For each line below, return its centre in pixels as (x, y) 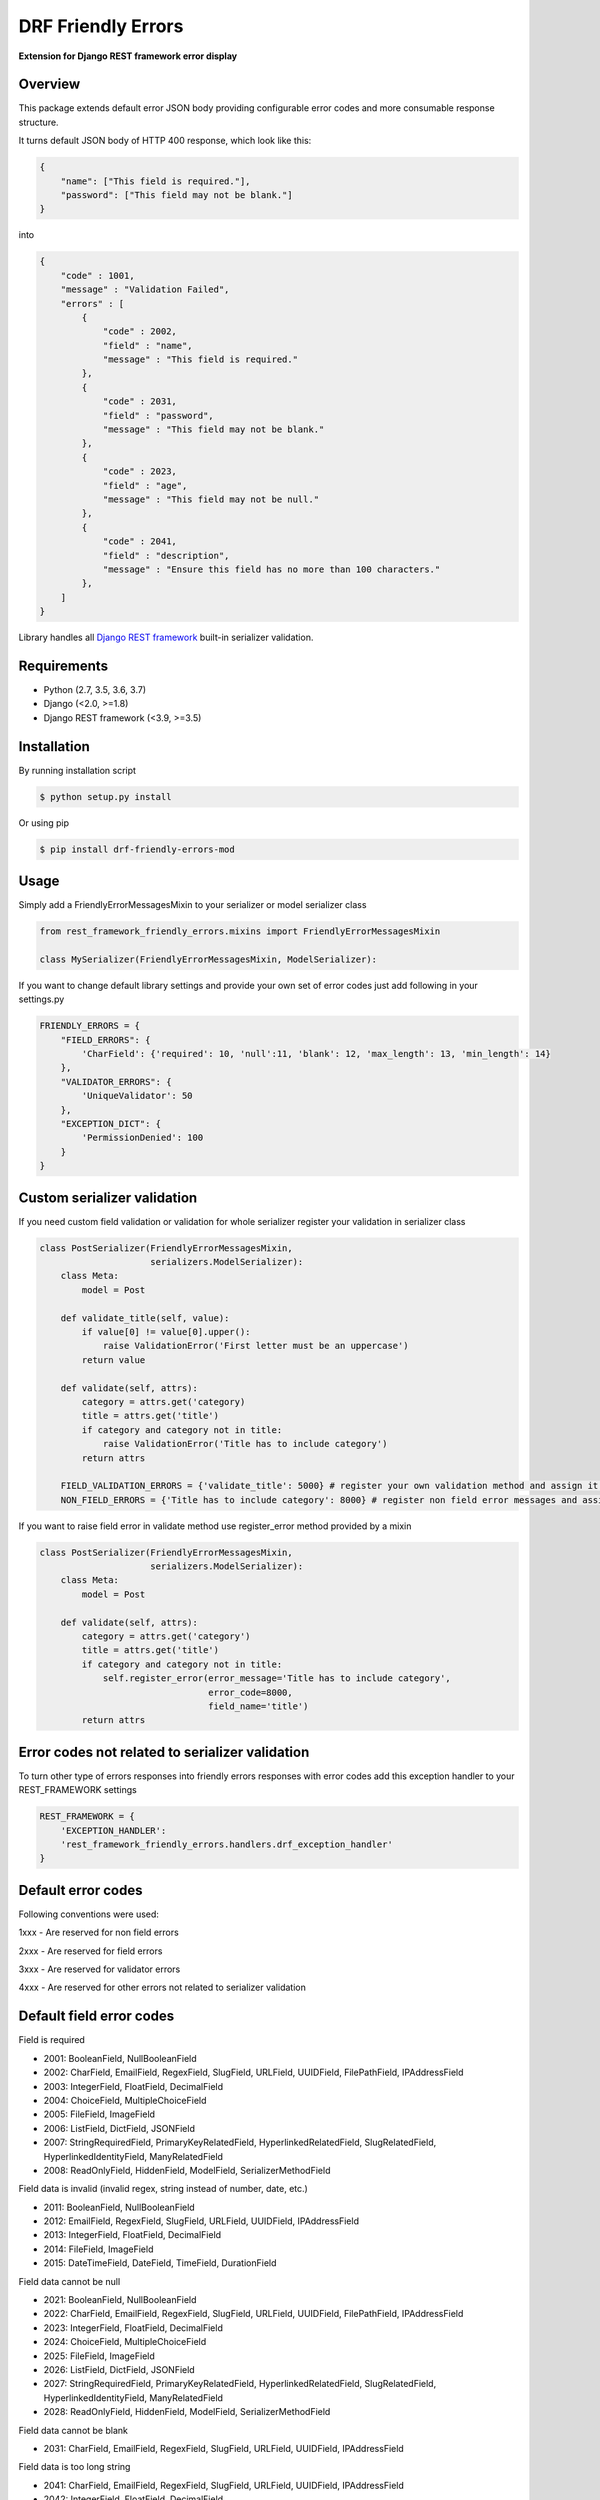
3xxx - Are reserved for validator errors (99, 1969)
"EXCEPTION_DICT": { (111, 1124)
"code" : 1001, (97, 275)
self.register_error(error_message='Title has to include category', (277, 1678)
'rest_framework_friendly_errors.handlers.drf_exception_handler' (227, 1844)
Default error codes (80, 1890)
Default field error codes (96, 2016)
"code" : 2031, (139, 401)
